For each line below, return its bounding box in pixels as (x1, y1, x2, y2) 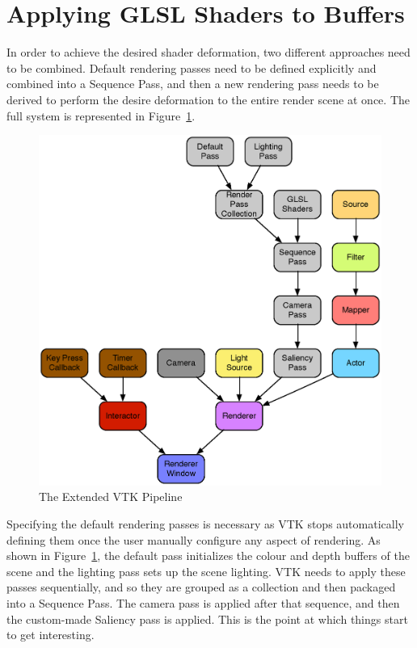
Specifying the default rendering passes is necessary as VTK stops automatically (6, 515, 404, 532)
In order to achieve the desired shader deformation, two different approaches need (6, 44, 411, 61)
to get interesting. (6, 626, 95, 643)
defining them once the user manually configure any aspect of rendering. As (6, 531, 381, 548)
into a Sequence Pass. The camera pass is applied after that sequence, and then (6, 594, 400, 611)
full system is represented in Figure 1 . (6, 107, 196, 124)
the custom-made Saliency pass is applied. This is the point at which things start (6, 610, 408, 627)
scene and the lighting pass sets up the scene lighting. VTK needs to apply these (6, 562, 406, 579)
